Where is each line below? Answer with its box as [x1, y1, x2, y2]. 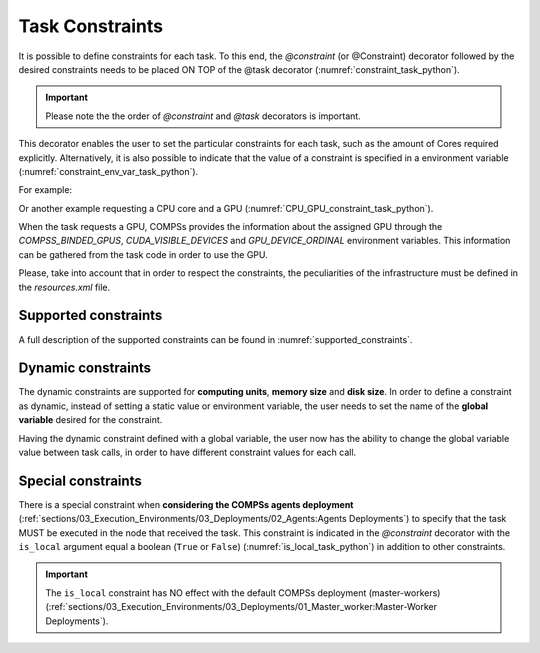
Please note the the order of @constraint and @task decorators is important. [45, 110, 362, 122]
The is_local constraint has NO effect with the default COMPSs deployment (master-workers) [45, 586, 441, 599]
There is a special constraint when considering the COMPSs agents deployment [18, 498, 354, 510]
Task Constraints [18, 15, 164, 37]
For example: [18, 184, 73, 196]
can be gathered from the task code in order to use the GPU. [18, 248, 269, 260]
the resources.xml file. [18, 281, 111, 293]
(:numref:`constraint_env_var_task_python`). [18, 165, 199, 177]
